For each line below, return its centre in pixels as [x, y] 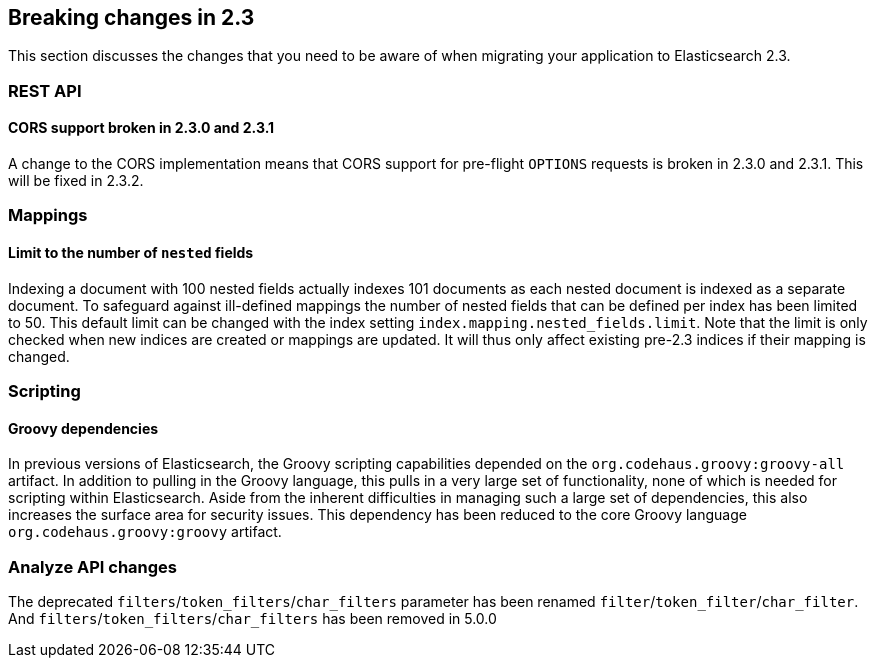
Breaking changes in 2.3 [131, 17]
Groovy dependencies [83, 428]
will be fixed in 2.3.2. [76, 181]
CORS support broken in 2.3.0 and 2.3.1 [141, 128]
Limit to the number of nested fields [131, 252]
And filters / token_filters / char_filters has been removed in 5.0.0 [252, 618]
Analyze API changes [93, 566]
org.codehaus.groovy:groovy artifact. [145, 532]
